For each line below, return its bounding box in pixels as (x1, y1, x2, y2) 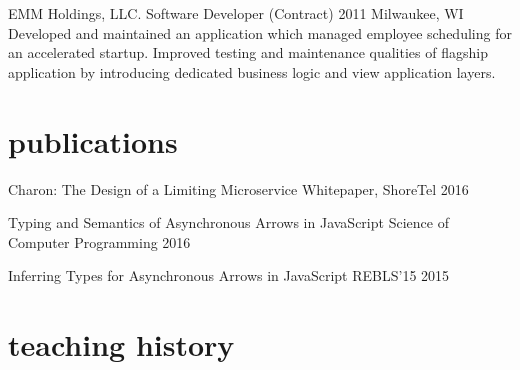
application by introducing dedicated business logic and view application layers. (8, 61, 496, 82)
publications (8, 120, 178, 161)
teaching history (8, 324, 235, 365)
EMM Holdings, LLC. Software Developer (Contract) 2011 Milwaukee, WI (8, 3, 464, 23)
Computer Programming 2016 (8, 231, 191, 252)
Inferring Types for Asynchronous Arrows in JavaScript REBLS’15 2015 (8, 265, 450, 286)
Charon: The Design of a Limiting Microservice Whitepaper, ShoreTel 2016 (8, 178, 469, 199)
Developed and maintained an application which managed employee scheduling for (8, 22, 512, 43)
